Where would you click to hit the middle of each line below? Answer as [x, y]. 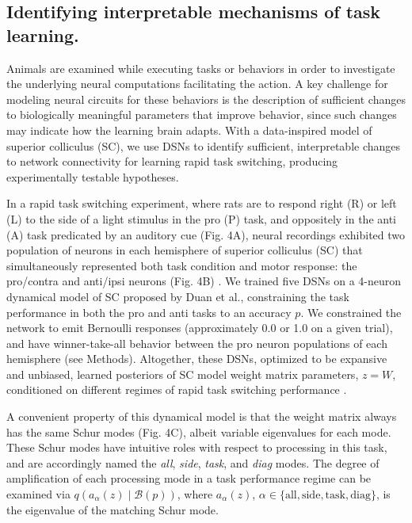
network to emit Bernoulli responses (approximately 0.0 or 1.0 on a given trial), [200, 328]
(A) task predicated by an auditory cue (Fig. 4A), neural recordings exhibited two [206, 234]
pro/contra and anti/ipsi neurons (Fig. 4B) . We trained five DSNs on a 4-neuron [204, 281]
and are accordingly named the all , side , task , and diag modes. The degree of [193, 462]
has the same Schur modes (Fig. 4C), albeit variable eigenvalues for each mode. [199, 431]
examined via [38, 494]
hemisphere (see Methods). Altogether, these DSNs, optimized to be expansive [197, 359]
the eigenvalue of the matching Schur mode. [113, 509]
